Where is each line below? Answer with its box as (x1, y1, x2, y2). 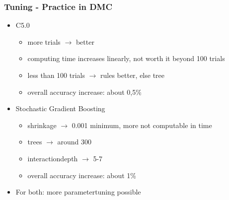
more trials (27, 36, 61, 47)
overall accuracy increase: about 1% (27, 170, 136, 180)
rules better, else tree (100, 70, 165, 80)
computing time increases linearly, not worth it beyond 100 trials (27, 53, 225, 64)
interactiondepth (27, 153, 78, 163)
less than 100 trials (27, 70, 85, 80)
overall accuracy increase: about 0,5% (27, 86, 142, 97)
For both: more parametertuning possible (15, 187, 141, 197)
